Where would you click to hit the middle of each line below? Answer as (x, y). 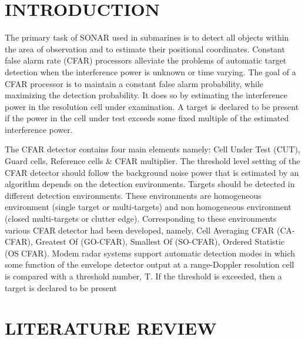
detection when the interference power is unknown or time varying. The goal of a (150, 71)
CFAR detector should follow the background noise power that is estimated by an (152, 172)
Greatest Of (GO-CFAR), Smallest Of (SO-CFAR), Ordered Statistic (160, 241)
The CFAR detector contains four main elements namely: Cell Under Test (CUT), (152, 149)
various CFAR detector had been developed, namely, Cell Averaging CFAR (140, 230)
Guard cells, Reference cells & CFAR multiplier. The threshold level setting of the (152, 161)
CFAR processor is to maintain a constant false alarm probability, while (134, 83)
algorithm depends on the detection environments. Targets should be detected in (150, 184)
